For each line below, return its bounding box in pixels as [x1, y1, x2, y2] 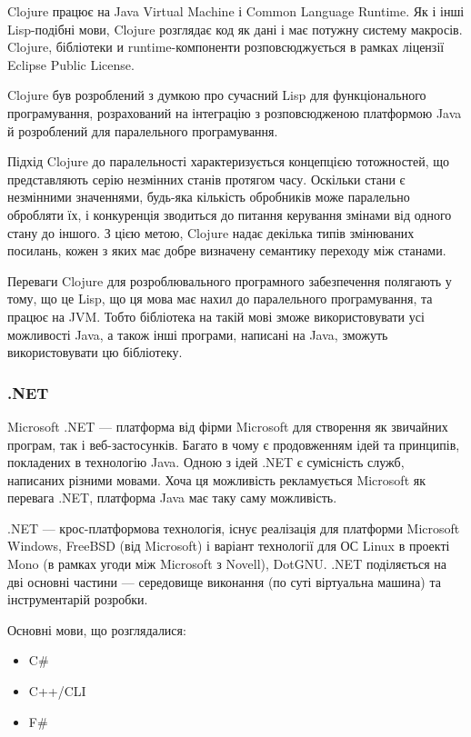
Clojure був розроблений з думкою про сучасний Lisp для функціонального [7, 85, 426, 105]
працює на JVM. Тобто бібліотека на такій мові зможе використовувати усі [7, 306, 425, 325]
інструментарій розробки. [7, 590, 148, 609]
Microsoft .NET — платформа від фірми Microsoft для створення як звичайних [7, 416, 448, 435]
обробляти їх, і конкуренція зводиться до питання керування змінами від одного [7, 204, 452, 224]
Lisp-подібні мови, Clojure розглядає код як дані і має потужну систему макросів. [7, 19, 463, 38]
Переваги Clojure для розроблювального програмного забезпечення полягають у [7, 271, 452, 290]
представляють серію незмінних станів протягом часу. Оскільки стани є [7, 169, 406, 188]
